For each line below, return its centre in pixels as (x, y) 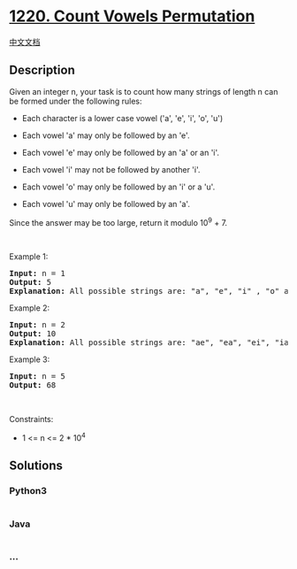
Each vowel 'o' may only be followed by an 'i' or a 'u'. (118, 187)
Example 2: (30, 308)
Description (42, 70)
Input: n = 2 (38, 325)
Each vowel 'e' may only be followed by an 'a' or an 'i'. (120, 152)
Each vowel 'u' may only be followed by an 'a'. (106, 204)
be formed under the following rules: (76, 101)
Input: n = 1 (38, 273)
